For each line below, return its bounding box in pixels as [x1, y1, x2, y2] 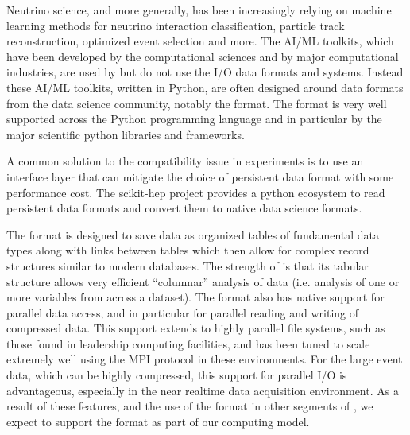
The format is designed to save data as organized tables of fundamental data [6, 226, 380, 243]
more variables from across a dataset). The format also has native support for [6, 289, 385, 305]
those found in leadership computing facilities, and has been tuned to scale [6, 335, 370, 351]
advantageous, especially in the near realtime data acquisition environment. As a [6, 382, 399, 398]
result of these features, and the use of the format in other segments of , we [6, 398, 373, 414]
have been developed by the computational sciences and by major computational [6, 48, 399, 64]
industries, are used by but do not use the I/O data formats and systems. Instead [6, 64, 404, 80]
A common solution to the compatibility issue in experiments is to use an [6, 153, 364, 169]
